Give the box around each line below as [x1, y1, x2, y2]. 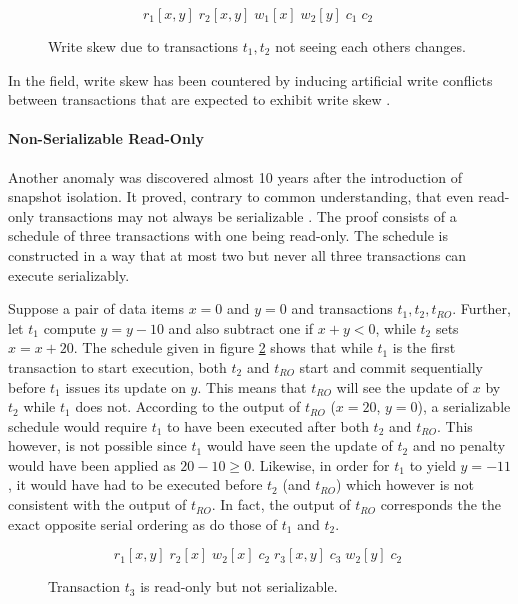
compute [43, 317, 96, 338]
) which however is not [335, 474, 475, 495]
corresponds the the [380, 494, 502, 515]
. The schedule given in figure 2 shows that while [73, 337, 373, 358]
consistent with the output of [8, 494, 187, 515]
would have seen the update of [206, 435, 393, 456]
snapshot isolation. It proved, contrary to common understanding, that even [8, 186, 474, 207]
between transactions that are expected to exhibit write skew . [8, 89, 391, 110]
